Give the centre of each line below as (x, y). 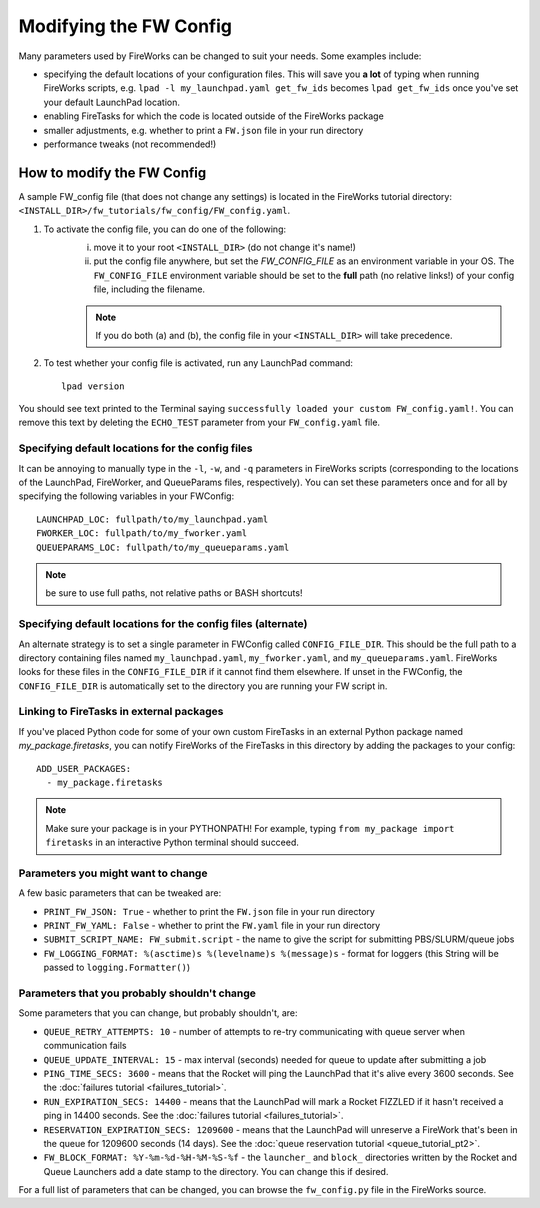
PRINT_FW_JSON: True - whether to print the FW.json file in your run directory (209, 911)
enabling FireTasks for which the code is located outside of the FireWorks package (213, 116)
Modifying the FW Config (125, 26)
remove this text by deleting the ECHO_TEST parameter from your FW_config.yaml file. (199, 422)
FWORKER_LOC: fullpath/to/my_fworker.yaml (142, 533)
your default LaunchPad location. (111, 102)
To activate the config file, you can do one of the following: (165, 229)
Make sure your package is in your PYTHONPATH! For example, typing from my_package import (250, 828)
